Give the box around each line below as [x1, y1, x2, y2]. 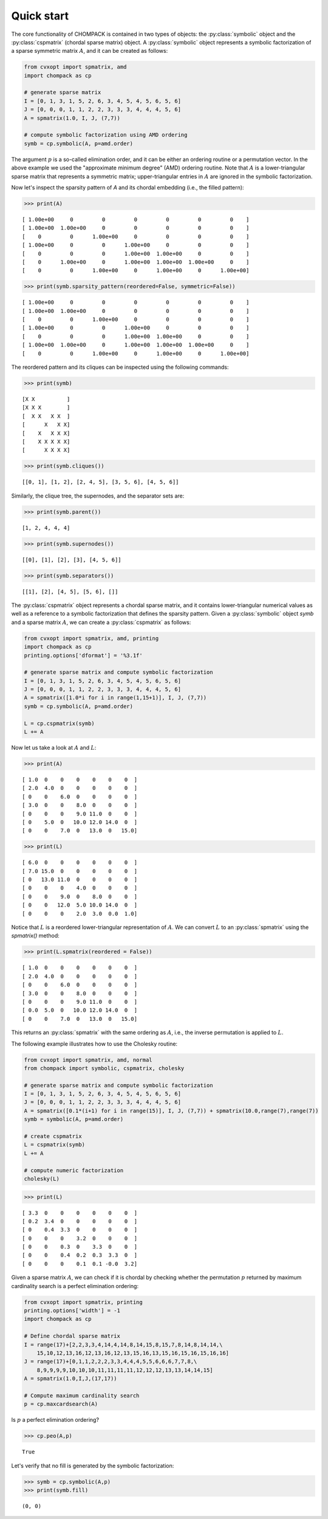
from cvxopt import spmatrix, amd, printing [24, 635, 159, 642]
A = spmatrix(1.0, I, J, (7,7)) [24, 114, 121, 122]
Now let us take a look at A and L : [11, 744, 97, 752]
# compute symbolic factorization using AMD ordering [24, 131, 188, 139]
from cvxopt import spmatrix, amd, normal [24, 1056, 152, 1063]
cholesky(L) [24, 1175, 60, 1182]
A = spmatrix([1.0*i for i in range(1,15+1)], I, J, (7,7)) [24, 694, 207, 701]
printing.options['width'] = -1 [24, 1307, 121, 1314]
